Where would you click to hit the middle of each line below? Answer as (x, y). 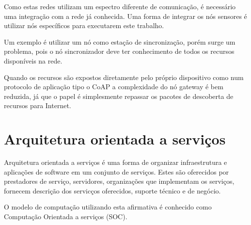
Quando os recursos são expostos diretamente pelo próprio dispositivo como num (124, 77)
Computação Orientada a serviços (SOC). (66, 217)
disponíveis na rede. (33, 60)
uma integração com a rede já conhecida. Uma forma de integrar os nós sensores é (125, 16)
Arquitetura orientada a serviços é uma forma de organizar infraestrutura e (116, 162)
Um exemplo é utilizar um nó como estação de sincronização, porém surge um (120, 41)
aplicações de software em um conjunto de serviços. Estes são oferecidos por (117, 171)
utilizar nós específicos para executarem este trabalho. (84, 25)
